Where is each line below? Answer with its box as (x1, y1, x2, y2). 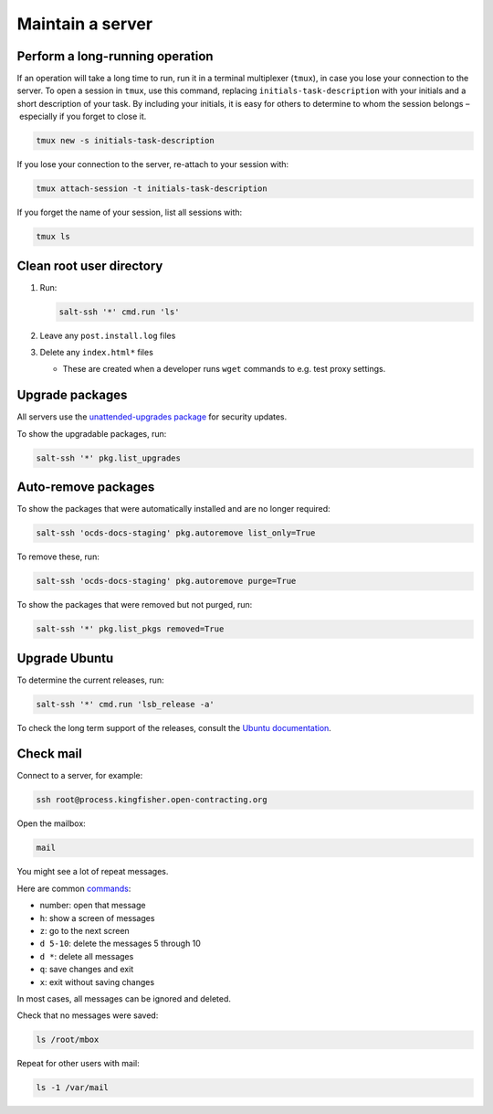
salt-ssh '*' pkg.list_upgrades (36, 452, 182, 463)
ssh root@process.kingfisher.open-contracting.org (36, 795, 268, 805)
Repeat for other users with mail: (16, 1058, 141, 1069)
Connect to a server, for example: (16, 770, 143, 781)
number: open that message (39, 900, 146, 911)
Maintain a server (16, 14, 153, 34)
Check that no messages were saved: (16, 1010, 159, 1021)
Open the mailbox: (16, 818, 86, 829)
